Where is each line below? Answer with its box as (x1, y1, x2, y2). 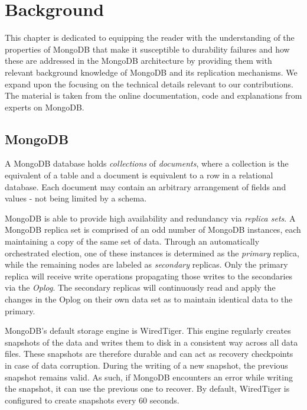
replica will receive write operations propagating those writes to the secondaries (5, 269, 293, 282)
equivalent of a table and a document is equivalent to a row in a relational (5, 169, 273, 181)
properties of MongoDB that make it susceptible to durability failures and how (5, 43, 290, 55)
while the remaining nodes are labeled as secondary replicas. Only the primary (5, 258, 288, 271)
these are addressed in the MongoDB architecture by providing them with (5, 54, 272, 67)
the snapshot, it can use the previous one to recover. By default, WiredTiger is (5, 382, 290, 395)
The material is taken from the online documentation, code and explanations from (5, 89, 302, 102)
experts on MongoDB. (5, 100, 84, 113)
